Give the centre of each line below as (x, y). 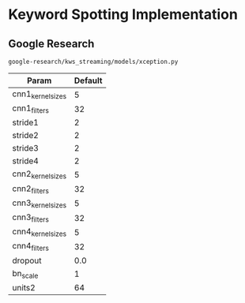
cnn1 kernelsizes (40, 95)
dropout (27, 260)
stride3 (26, 148)
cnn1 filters (31, 109)
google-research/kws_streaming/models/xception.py (93, 62)
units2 (24, 287)
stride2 (26, 136)
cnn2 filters (31, 189)
